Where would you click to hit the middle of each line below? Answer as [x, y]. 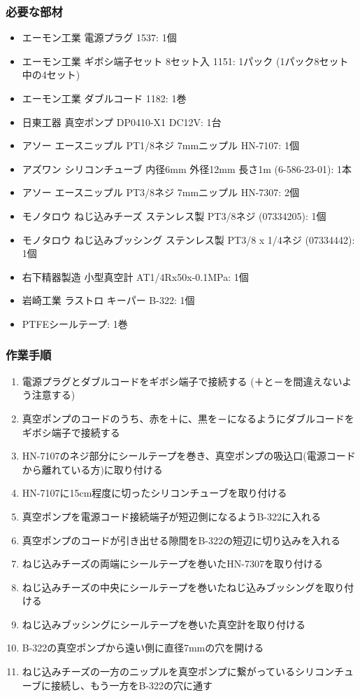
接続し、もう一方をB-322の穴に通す [132, 685]
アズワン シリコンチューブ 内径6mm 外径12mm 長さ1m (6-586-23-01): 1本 [187, 168]
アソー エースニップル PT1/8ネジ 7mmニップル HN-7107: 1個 [160, 145]
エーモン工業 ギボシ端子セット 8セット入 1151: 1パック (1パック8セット [185, 61]
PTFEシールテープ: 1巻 [75, 323]
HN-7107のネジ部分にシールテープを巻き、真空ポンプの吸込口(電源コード [189, 456]
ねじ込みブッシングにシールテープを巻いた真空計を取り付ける [164, 624]
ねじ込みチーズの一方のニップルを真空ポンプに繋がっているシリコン [178, 671]
